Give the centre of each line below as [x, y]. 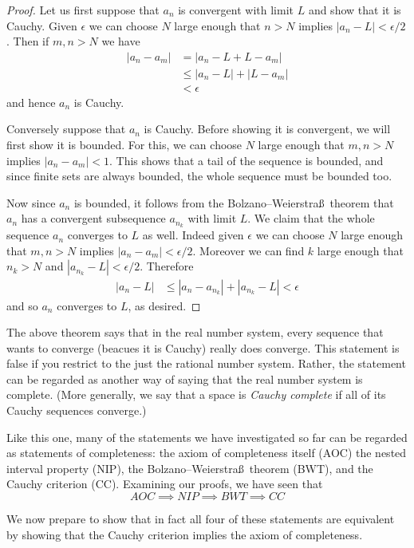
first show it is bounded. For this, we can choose [124, 145]
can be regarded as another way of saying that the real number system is [185, 378]
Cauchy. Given [42, 25]
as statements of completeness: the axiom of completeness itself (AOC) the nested [207, 453]
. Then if [28, 41]
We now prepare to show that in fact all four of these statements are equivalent [201, 519]
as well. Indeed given [193, 235]
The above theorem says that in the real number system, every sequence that [195, 332]
